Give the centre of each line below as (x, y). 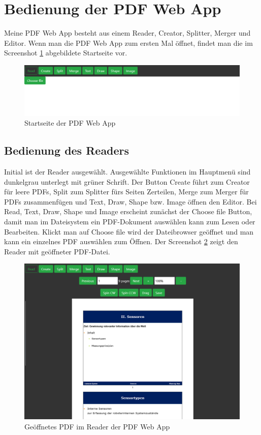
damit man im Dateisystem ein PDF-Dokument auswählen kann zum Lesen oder (130, 222)
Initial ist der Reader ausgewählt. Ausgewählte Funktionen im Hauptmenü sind (127, 172)
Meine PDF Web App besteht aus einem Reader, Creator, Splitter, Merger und (127, 33)
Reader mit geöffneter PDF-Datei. (57, 251)
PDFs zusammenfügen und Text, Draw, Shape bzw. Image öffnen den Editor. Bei (130, 201)
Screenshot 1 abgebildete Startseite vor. (66, 53)
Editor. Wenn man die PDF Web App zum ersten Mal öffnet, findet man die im (128, 42)
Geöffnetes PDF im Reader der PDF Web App (97, 426)
